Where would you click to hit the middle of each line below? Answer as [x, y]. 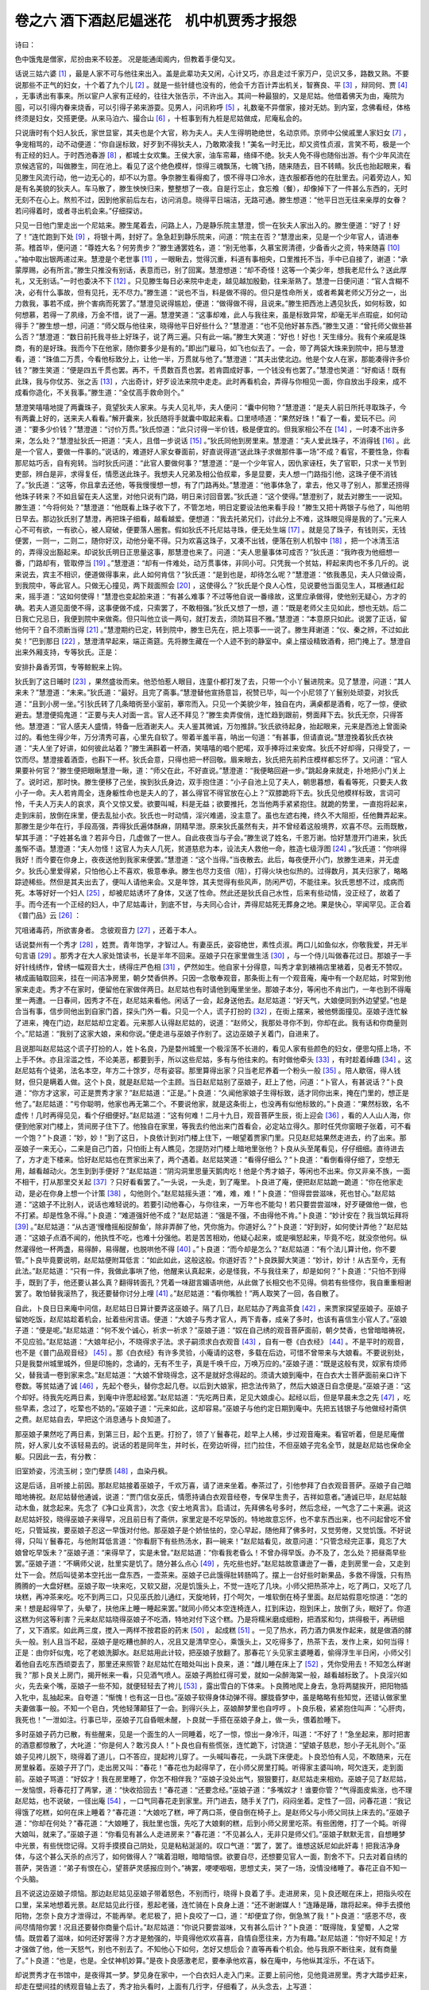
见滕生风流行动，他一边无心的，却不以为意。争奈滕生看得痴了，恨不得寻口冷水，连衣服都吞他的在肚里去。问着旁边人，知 [213, 177]
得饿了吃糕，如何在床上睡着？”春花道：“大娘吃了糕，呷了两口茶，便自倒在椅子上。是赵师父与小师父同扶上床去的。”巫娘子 [213, 1812]
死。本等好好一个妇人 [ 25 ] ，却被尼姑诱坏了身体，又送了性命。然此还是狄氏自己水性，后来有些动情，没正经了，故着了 [208, 893]
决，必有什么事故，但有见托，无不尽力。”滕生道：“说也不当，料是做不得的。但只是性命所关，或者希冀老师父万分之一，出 [211, 292]
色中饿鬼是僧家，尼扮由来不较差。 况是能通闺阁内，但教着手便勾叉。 [127, 59]
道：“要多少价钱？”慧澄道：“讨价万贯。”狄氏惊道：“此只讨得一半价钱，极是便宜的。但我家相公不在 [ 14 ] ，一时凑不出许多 [210, 429]
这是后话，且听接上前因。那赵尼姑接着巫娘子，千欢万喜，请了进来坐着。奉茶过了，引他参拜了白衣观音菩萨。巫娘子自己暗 [213, 1485]
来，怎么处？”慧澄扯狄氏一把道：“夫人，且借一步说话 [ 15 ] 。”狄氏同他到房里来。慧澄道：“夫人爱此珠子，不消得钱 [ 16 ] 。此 [213, 440]
